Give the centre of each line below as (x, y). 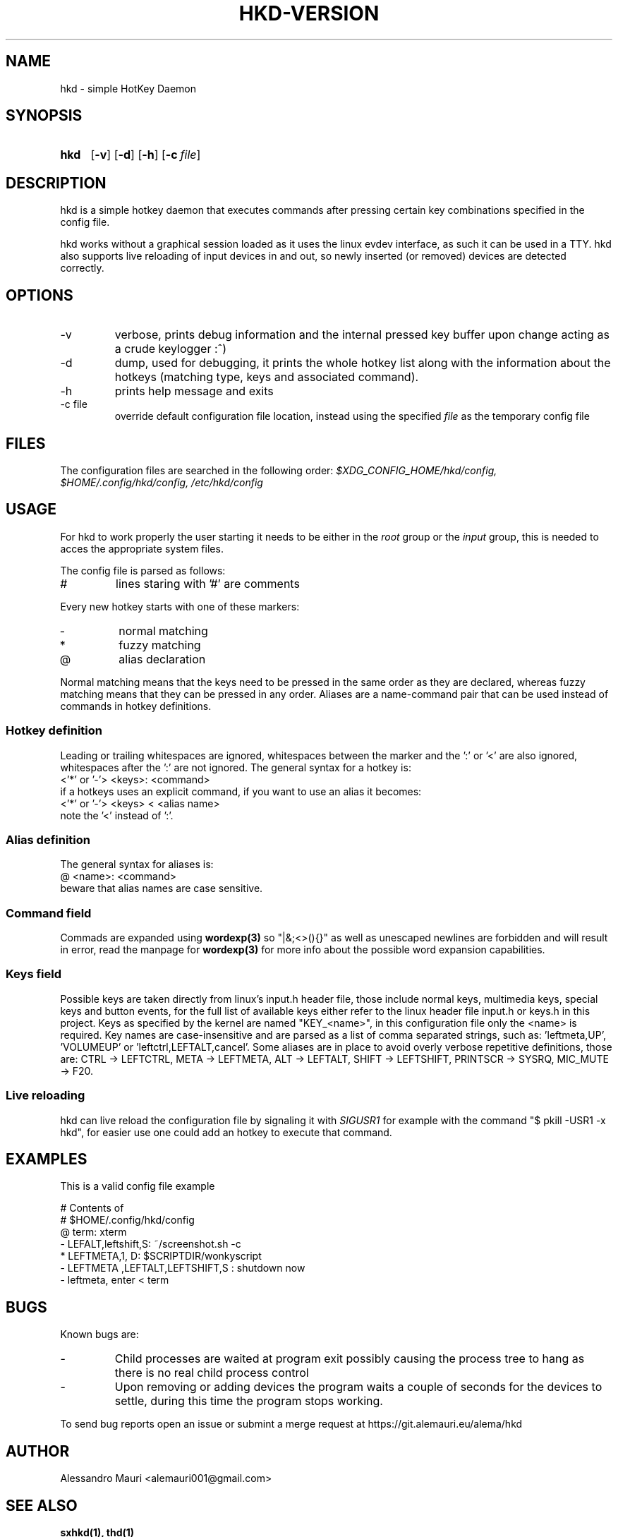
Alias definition (48, 839)
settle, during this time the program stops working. (249, 1401)
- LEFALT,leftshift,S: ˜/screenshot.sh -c (151, 1244)
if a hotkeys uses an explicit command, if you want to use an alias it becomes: (241, 791)
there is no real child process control (212, 1373)
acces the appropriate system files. (142, 548)
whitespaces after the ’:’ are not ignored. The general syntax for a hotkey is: (236, 767)
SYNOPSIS (44, 116)
